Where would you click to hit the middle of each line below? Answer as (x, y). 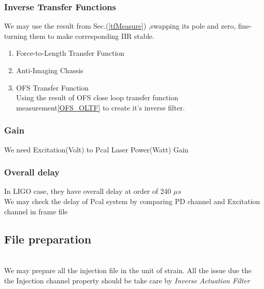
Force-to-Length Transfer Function (70, 53)
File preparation (48, 239)
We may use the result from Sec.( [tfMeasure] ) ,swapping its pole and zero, (120, 26)
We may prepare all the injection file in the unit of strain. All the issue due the (128, 270)
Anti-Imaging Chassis (50, 70)
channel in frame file (36, 211)
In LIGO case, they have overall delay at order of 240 (88, 191)
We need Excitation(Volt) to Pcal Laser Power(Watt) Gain (97, 149)
